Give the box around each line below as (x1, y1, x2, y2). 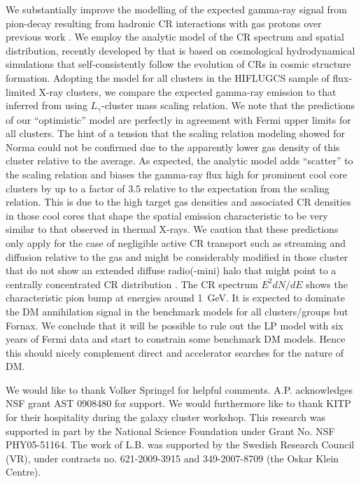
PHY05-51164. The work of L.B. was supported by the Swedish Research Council (6, 437, 355, 452)
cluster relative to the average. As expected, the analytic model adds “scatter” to (6, 153, 353, 168)
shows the (306, 276, 348, 291)
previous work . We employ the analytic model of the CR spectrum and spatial (6, 29, 344, 44)
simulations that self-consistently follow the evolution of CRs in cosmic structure (6, 57, 351, 71)
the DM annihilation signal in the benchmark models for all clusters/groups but (6, 304, 348, 318)
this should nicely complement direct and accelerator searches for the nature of (6, 345, 344, 360)
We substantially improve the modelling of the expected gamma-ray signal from (6, 2, 348, 16)
